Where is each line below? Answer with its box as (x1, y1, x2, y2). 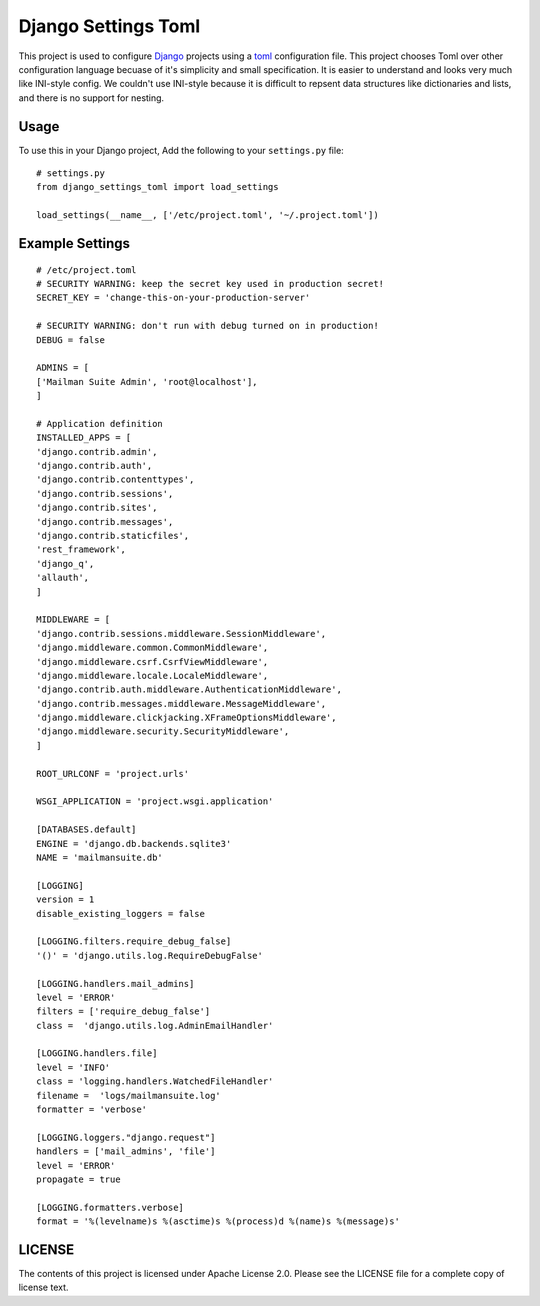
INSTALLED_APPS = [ (36, 432, 132, 444)
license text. (18, 1281, 69, 1294)
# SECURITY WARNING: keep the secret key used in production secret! (36, 278, 385, 289)
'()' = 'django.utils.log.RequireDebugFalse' (36, 950, 264, 961)
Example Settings (18, 235, 130, 252)
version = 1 (36, 894, 95, 905)
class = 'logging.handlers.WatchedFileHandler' (36, 1076, 274, 1087)
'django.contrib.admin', (36, 446, 158, 457)
